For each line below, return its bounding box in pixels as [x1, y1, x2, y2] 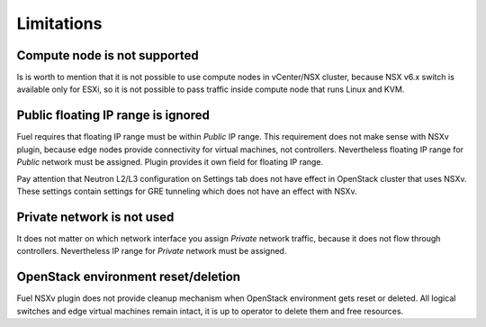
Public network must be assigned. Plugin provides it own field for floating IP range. [16, 157, 324, 168]
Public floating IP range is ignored [16, 108, 211, 123]
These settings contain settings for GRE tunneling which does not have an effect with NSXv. [16, 186, 357, 196]
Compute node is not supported [16, 48, 199, 63]
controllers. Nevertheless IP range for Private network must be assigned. [16, 246, 287, 257]
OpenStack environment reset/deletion [16, 269, 241, 285]
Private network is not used [16, 209, 175, 224]
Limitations [16, 14, 103, 33]
